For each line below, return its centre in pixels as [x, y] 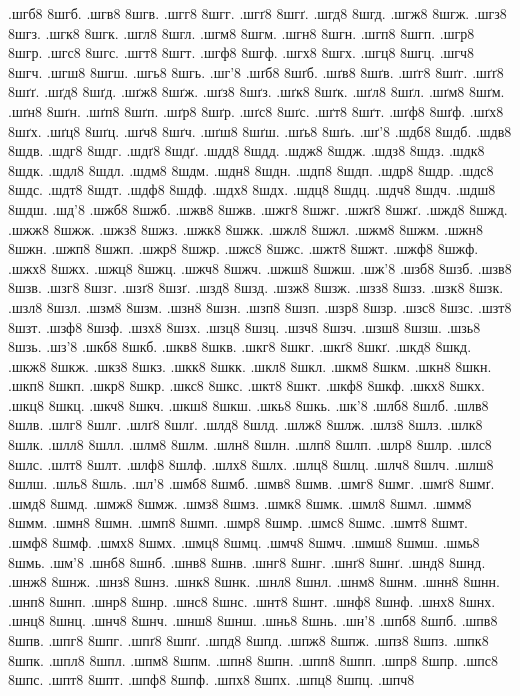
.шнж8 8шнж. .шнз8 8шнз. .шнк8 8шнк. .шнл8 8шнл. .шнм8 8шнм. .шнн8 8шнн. [254, 581]
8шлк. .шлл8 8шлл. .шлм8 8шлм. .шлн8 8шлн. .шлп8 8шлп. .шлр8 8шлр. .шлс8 [250, 444]
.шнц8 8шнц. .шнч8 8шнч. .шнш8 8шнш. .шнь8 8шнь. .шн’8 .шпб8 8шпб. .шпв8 [253, 620]
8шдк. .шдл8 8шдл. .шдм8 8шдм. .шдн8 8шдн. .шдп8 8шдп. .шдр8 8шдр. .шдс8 [251, 169]
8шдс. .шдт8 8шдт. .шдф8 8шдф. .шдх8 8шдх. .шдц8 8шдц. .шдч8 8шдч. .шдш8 [252, 189]
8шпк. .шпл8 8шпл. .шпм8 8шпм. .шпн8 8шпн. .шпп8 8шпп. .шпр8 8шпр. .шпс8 [253, 659]
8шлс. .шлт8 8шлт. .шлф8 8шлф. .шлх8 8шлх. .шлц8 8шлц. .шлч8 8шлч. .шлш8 [251, 463]
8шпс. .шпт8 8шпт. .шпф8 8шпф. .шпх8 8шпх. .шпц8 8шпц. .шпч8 [211, 679]
